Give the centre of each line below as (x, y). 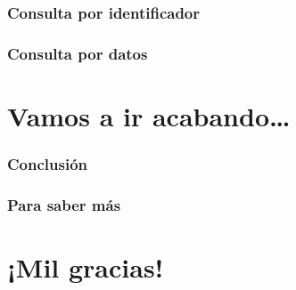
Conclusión (47, 163)
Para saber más (64, 204)
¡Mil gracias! (86, 266)
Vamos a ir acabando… (149, 115)
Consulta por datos (78, 53)
